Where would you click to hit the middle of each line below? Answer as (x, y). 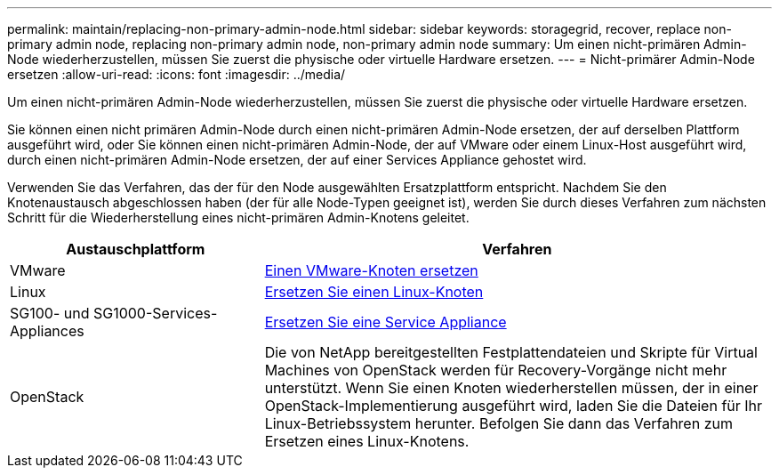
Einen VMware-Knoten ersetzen (371, 270)
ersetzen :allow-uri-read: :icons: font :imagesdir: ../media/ (177, 74)
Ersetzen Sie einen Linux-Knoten (374, 292)
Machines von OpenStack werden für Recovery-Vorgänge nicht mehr (496, 370)
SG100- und (50, 313)
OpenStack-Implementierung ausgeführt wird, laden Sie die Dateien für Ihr (514, 406)
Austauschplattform (136, 249)
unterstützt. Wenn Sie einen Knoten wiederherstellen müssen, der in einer (511, 388)
